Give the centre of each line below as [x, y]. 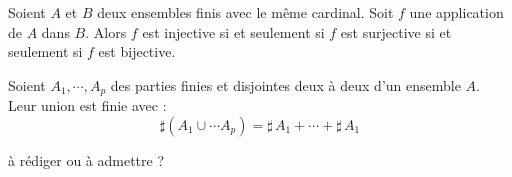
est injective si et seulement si [233, 31]
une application [456, 12]
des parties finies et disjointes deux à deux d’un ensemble [285, 84]
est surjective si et [396, 31]
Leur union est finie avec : [87, 105]
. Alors [106, 31]
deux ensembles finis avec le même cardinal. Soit [245, 12]
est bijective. [137, 51]
